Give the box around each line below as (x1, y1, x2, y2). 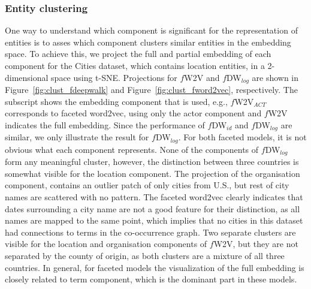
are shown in (252, 71, 299, 83)
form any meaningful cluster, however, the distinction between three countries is (5, 155, 299, 168)
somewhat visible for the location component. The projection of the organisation (5, 167, 300, 179)
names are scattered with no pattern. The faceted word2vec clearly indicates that (5, 190, 303, 203)
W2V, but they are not (213, 237, 298, 250)
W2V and (184, 71, 220, 83)
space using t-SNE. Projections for (51, 71, 177, 83)
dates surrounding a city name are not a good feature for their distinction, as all (5, 202, 300, 215)
